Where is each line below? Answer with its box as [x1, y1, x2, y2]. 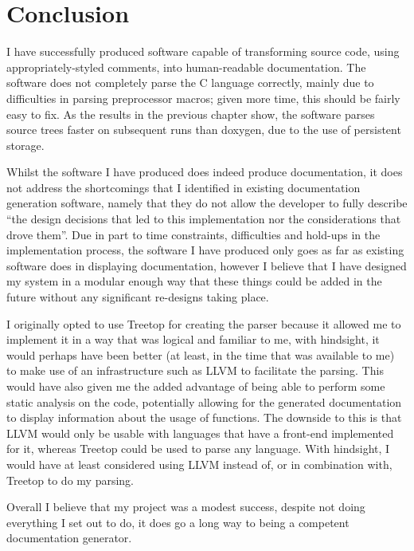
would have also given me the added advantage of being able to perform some [6, 378, 385, 394]
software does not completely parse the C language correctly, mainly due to [6, 74, 374, 91]
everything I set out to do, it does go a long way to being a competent [6, 514, 350, 530]
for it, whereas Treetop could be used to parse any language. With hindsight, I [6, 440, 390, 457]
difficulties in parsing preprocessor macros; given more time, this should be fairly [6, 89, 400, 106]
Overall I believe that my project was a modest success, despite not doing [6, 498, 365, 515]
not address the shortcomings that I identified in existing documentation [6, 179, 361, 195]
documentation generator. [6, 529, 132, 546]
